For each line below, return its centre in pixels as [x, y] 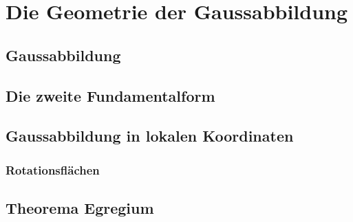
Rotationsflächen [53, 169]
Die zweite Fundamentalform [110, 95]
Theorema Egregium [80, 207]
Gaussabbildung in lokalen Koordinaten [150, 136]
